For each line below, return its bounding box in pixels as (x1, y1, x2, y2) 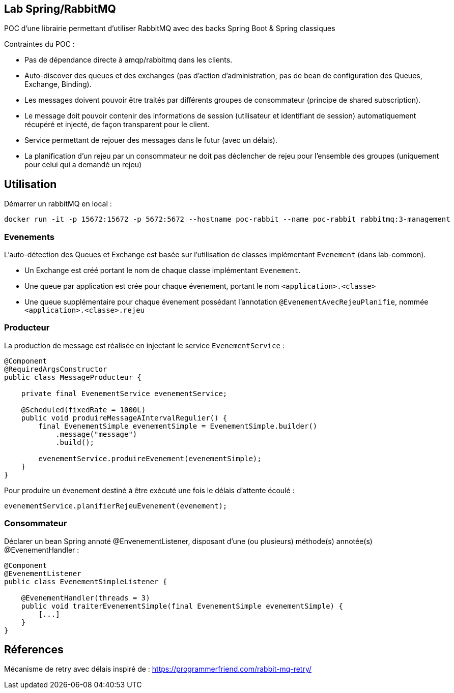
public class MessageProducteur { (4, 373, 141, 381)
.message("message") (55, 430, 137, 438)
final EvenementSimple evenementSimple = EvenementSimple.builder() (38, 421, 318, 430)
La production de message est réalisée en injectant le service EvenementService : (4, 341, 285, 350)
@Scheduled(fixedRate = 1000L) (21, 405, 146, 414)
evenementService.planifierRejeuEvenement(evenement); (4, 501, 228, 510)
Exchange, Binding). (24, 80, 92, 89)
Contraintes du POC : (4, 40, 75, 49)
